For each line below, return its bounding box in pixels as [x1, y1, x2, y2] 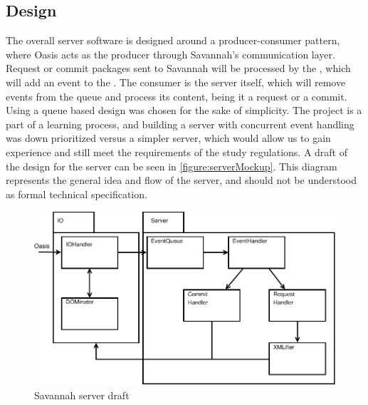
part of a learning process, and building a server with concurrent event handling [6, 116, 354, 131]
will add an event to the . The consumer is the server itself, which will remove [6, 74, 346, 89]
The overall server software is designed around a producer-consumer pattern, [6, 33, 340, 48]
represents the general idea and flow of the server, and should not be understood [6, 173, 357, 188]
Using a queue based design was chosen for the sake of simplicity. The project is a [6, 103, 362, 118]
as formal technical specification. [6, 186, 147, 201]
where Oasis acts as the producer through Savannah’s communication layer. [6, 46, 335, 61]
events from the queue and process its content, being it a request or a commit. [6, 88, 347, 103]
